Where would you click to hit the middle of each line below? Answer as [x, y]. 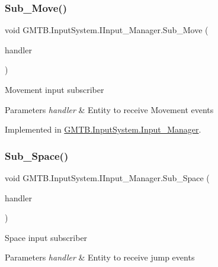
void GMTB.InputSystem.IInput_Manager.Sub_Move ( [107, 30]
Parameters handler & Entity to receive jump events [100, 257]
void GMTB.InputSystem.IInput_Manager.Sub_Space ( [107, 178]
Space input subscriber [46, 237]
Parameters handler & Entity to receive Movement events [109, 109]
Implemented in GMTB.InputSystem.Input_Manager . [103, 129]
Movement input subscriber [54, 89]
